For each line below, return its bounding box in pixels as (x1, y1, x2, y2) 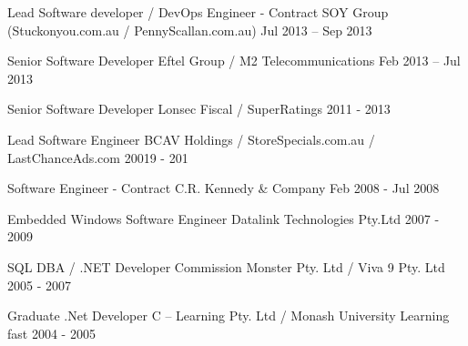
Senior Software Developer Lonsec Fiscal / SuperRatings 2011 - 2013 (7, 99, 391, 118)
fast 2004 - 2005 (7, 323, 96, 342)
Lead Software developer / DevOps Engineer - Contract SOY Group (7, 3, 389, 21)
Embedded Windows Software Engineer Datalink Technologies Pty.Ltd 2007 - (7, 209, 440, 228)
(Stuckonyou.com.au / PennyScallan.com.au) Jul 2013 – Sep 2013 (7, 20, 372, 39)
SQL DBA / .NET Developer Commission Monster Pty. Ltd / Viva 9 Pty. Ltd (7, 257, 445, 276)
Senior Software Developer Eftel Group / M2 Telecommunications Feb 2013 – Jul (7, 51, 461, 70)
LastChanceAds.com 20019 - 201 (7, 148, 188, 167)
